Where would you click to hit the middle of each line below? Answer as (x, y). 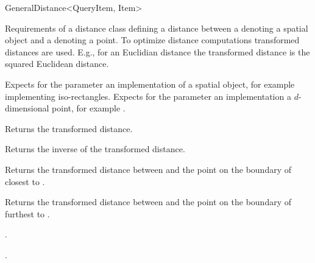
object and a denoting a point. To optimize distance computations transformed (152, 40)
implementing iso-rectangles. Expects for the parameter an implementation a (148, 96)
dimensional (27, 108)
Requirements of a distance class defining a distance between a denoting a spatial (157, 28)
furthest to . (27, 213)
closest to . (25, 181)
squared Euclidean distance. (57, 64)
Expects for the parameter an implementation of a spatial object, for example (150, 84)
